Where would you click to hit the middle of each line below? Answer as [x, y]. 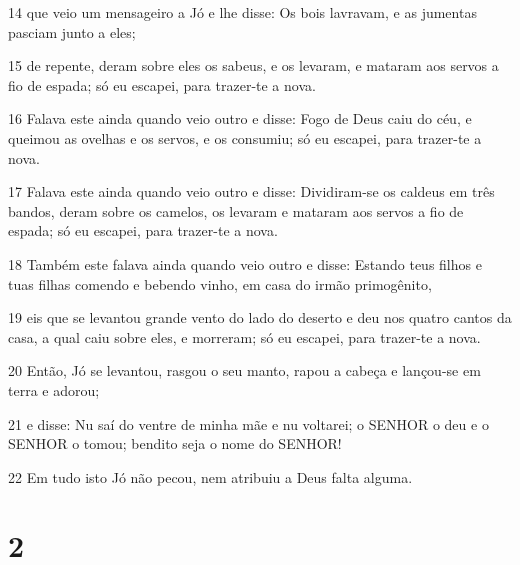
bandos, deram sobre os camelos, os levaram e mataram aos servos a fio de [236, 210]
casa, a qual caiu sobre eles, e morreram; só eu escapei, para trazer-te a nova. [244, 336]
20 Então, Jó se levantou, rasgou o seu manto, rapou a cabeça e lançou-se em [244, 370]
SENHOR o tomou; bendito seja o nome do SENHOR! [175, 443]
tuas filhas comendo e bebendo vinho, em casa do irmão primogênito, [220, 283]
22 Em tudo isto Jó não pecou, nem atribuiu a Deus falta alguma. [210, 476]
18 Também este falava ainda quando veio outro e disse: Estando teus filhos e [245, 263]
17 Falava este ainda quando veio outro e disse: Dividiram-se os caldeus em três [251, 191]
